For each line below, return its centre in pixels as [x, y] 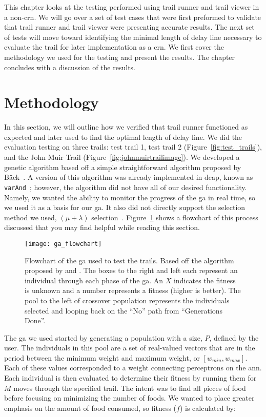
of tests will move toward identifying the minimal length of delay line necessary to [133, 37]
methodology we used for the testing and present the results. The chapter [120, 57]
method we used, [30, 217]
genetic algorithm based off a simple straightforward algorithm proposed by [123, 167]
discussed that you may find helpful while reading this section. [102, 227]
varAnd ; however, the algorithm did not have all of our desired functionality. [126, 187]
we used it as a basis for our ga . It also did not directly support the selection [125, 207]
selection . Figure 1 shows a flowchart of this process [175, 217]
